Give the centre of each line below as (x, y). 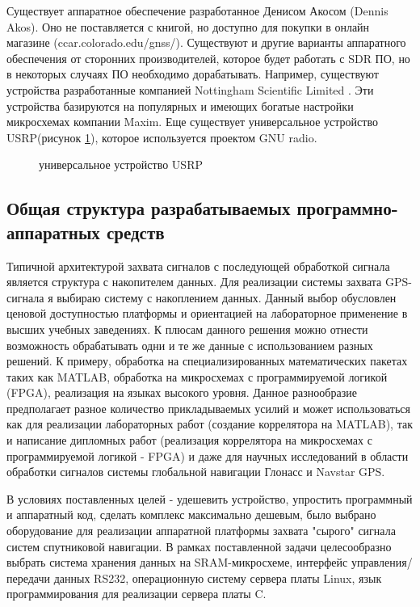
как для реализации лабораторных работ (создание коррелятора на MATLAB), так (210, 424)
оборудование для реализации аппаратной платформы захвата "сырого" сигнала (201, 531)
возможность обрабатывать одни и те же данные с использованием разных (190, 345)
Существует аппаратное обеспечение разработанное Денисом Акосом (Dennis (197, 11)
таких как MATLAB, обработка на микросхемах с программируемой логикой (197, 376)
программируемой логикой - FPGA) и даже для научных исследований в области (208, 455)
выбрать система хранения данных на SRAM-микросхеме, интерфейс (177, 562)
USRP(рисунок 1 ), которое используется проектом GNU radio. (162, 137)
